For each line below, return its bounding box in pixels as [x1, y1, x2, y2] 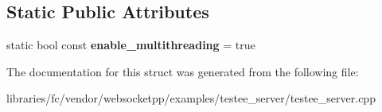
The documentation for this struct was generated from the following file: [6, 63, 359, 79]
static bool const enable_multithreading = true [6, 37, 255, 53]
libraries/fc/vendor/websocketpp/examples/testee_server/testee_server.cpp [6, 90, 376, 106]
